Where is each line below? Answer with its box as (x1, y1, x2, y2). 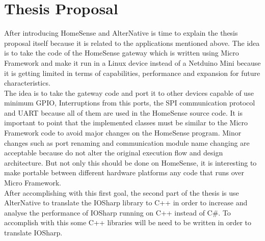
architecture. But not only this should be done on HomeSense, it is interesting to (4, 157, 257, 168)
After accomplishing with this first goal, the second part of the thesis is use (4, 187, 239, 198)
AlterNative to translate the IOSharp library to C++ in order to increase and (4, 197, 248, 208)
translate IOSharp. (4, 227, 63, 237)
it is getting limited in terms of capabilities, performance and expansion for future (4, 67, 260, 78)
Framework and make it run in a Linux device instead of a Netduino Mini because (4, 57, 261, 68)
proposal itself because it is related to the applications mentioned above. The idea (4, 37, 260, 48)
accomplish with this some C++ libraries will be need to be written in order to (4, 217, 252, 228)
